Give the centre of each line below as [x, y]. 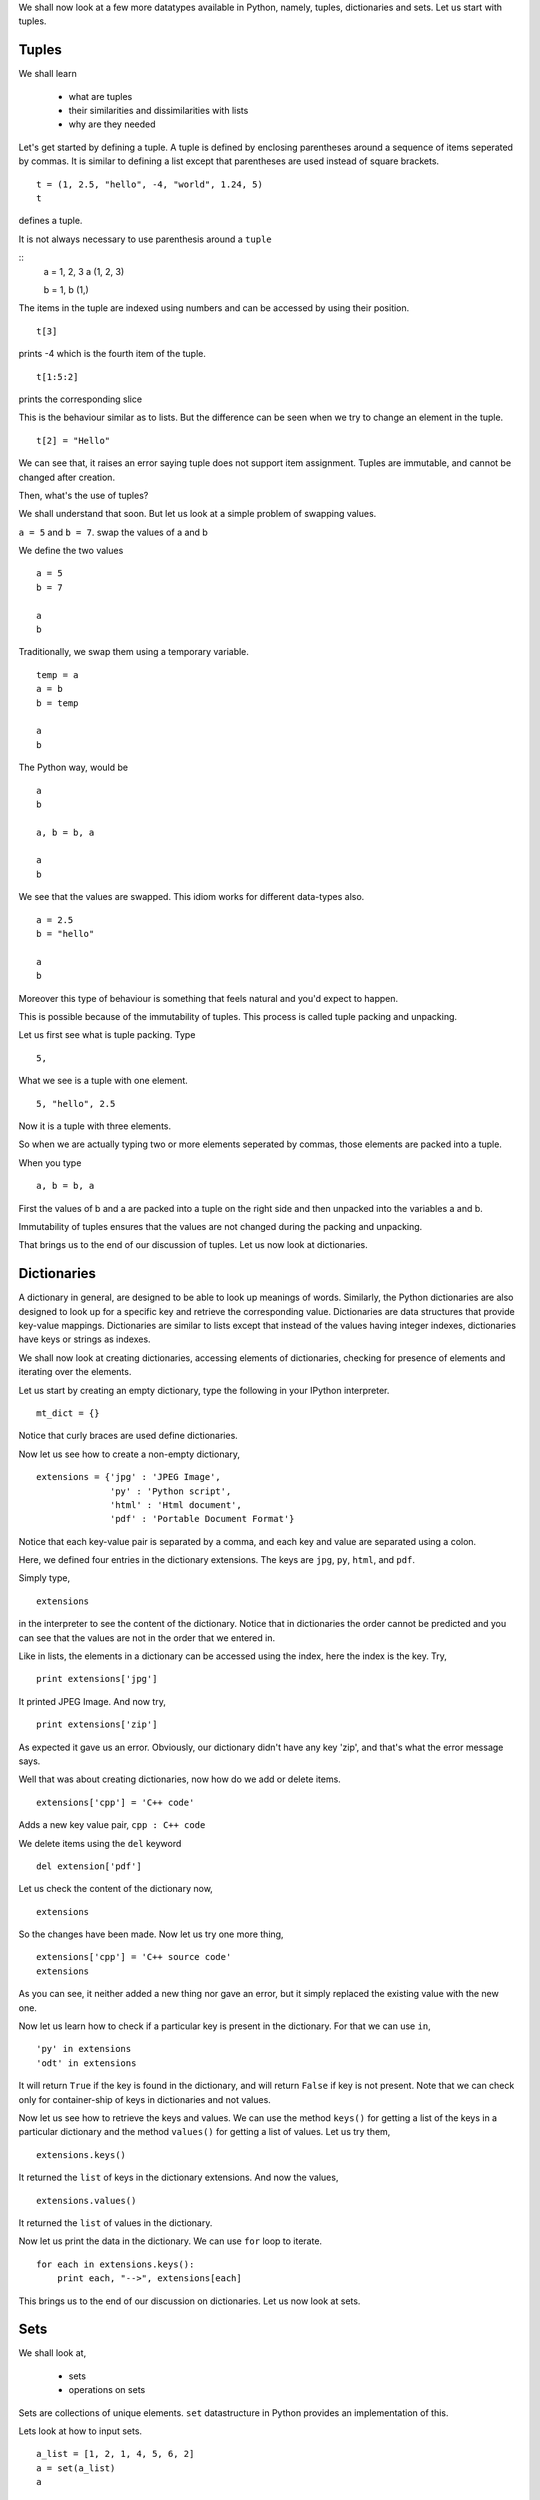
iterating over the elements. [75, 1372]
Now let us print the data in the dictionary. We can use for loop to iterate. [170, 2241]
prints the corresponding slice [80, 399]
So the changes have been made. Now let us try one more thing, [151, 1934]
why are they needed [112, 124]
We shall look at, [52, 2353]
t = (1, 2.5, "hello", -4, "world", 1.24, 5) [150, 184]
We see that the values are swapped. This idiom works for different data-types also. [191, 897]
